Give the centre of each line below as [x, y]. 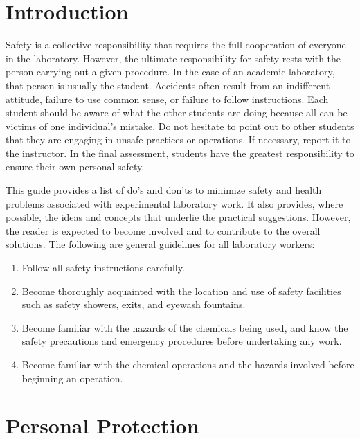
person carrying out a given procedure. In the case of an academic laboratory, [170, 72]
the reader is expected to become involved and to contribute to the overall [163, 230]
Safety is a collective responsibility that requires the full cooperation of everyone [176, 45]
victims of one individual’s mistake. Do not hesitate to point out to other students [180, 126]
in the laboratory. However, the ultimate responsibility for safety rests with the [173, 58]
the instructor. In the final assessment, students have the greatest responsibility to [180, 153]
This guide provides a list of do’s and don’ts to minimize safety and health [164, 190]
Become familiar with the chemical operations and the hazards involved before [188, 364]
